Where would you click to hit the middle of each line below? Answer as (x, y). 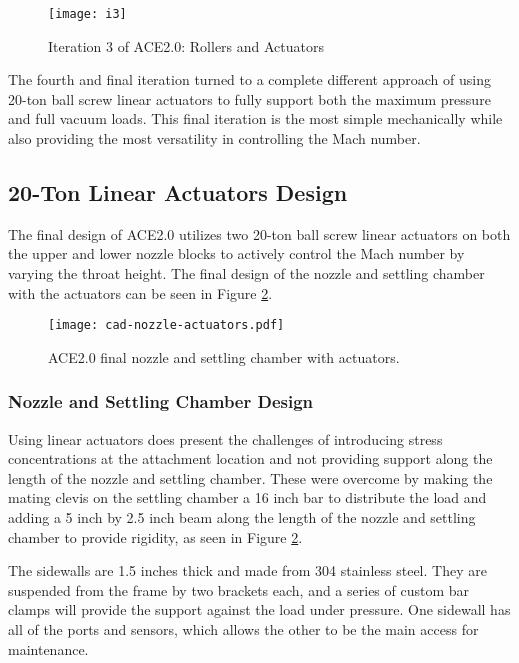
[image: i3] (87, 14)
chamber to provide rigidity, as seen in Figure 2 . (155, 536)
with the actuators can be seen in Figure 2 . (140, 292)
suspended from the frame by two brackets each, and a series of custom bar (239, 589)
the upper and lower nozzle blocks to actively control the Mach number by (236, 253)
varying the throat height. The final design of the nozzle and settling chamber (246, 273)
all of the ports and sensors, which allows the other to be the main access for (243, 629)
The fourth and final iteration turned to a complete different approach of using (249, 79)
